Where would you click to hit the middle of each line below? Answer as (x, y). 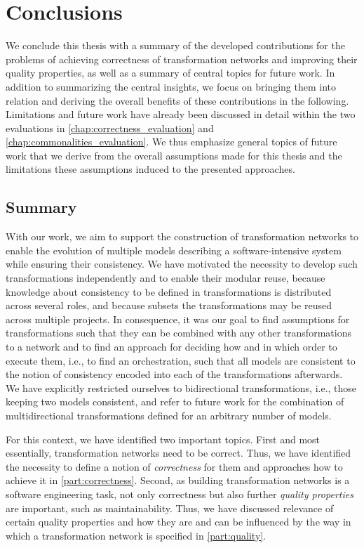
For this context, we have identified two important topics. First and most (163, 439)
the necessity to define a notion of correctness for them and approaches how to (174, 466)
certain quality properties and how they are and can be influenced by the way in (178, 522)
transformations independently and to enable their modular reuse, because (166, 278)
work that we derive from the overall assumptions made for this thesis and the (174, 155)
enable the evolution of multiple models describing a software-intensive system (174, 250)
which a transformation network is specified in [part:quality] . (136, 535)
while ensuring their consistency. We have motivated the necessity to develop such (182, 264)
